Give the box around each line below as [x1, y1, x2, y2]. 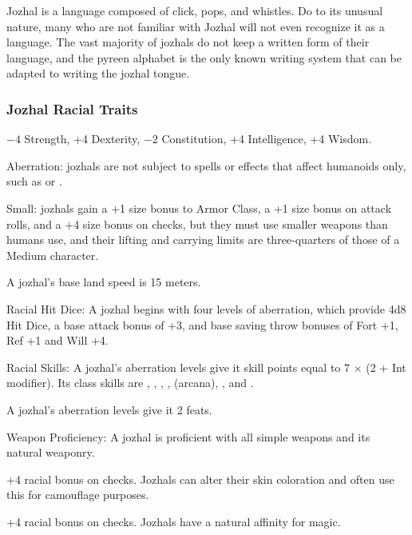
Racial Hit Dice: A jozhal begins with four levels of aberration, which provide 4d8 [6, 300, 406, 317]
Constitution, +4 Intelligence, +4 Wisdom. [161, 130, 372, 147]
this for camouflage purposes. [6, 486, 149, 503]
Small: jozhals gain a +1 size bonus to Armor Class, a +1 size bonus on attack [6, 199, 392, 216]
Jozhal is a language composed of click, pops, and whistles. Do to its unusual [6, 2, 383, 18]
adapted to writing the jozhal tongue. [6, 65, 190, 82]
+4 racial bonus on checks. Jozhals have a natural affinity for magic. [6, 513, 341, 529]
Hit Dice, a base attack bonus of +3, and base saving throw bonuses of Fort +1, [6, 316, 398, 333]
